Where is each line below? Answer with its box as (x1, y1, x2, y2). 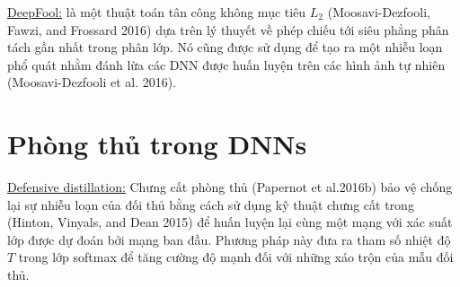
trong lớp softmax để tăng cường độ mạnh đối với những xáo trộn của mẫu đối (18, 248, 454, 266)
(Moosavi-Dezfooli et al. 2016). (7, 73, 177, 91)
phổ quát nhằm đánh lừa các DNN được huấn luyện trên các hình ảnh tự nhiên (7, 55, 446, 74)
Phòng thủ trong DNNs (7, 126, 307, 162)
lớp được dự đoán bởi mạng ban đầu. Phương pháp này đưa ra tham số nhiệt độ (7, 230, 451, 248)
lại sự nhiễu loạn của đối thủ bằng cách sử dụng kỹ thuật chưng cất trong (7, 195, 414, 213)
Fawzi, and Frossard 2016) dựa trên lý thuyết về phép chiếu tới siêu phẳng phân (7, 20, 449, 39)
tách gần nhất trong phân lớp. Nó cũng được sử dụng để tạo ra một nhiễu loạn (7, 38, 443, 57)
